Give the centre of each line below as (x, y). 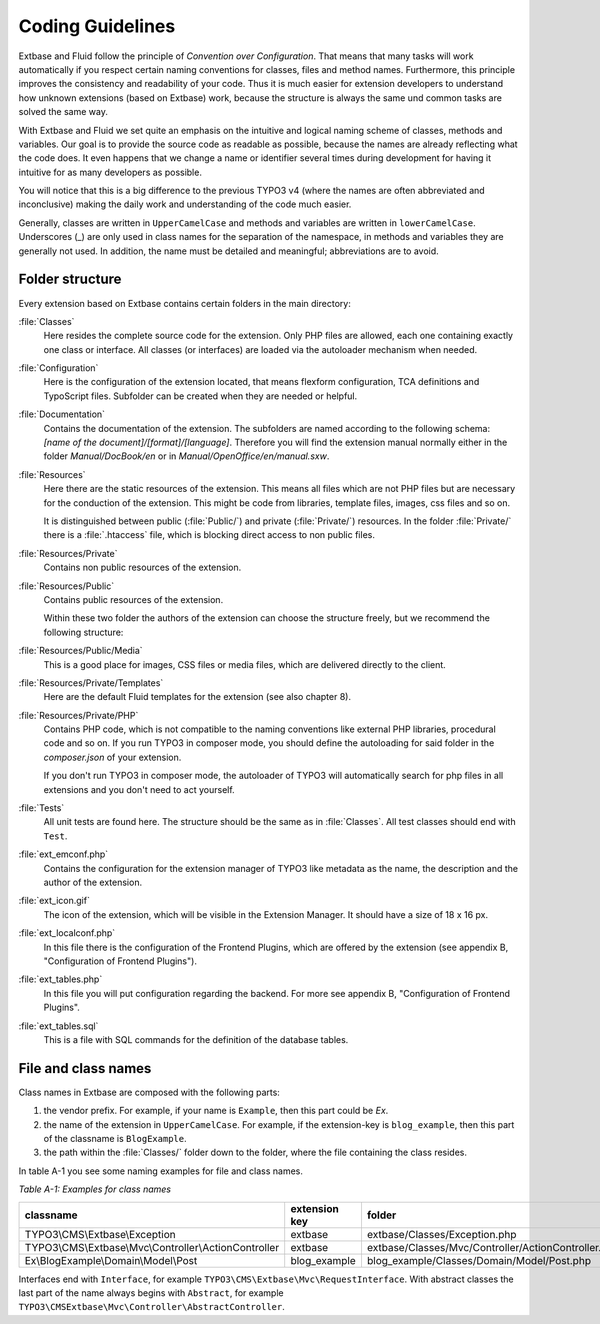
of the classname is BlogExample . (115, 1138)
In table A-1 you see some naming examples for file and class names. (161, 1171)
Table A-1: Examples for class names (95, 1189)
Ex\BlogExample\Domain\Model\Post (111, 1260)
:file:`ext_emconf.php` (63, 854)
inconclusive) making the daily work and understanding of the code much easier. (185, 204)
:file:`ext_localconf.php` (67, 933)
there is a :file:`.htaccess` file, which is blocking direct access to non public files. (209, 535)
